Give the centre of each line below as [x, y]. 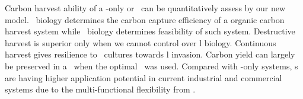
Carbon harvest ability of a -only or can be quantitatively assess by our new [145, 8]
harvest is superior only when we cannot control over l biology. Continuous [141, 42]
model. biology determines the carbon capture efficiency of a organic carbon [145, 19]
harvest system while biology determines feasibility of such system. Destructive [150, 31]
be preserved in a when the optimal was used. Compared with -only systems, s [151, 66]
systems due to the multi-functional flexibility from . [100, 89]
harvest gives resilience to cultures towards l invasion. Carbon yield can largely [150, 54]
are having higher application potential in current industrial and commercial [143, 77]
